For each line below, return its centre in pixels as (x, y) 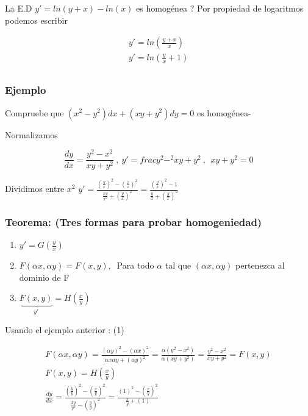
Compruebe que (34, 112)
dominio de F (44, 277)
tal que (178, 265)
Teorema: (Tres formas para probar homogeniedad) (134, 221)
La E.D (19, 8)
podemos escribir (36, 20)
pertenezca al (260, 265)
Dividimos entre (35, 189)
